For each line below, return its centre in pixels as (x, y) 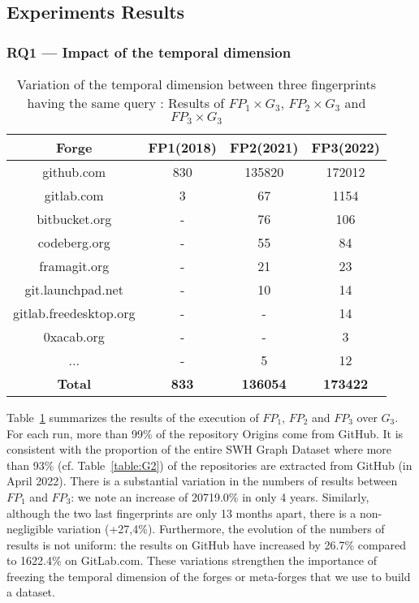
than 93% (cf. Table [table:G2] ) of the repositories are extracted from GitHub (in (209, 465)
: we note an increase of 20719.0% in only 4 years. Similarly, (220, 496)
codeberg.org (74, 242)
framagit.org (74, 265)
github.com (74, 171)
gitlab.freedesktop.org (74, 312)
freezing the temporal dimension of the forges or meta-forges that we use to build (209, 576)
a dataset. (31, 592)
